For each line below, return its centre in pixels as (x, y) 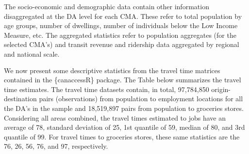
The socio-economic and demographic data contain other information (107, 6)
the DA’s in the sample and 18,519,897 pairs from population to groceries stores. (124, 108)
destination (20, 99)
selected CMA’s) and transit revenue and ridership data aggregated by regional (122, 44)
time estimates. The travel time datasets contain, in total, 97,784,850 (107, 89)
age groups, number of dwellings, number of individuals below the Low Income (121, 25)
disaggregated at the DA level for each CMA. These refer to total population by (123, 16)
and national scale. (32, 54)
